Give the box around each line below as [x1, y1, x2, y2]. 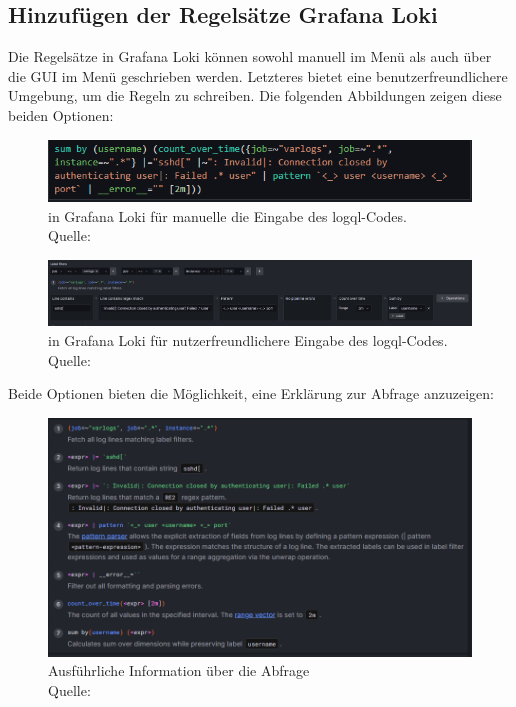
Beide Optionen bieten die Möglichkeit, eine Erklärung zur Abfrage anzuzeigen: [8, 383, 494, 404]
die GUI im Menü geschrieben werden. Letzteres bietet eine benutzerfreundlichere [8, 65, 508, 86]
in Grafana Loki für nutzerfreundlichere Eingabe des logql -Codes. [48, 330, 448, 351]
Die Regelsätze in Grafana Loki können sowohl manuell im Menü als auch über [8, 46, 492, 67]
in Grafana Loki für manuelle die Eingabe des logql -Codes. [48, 205, 407, 226]
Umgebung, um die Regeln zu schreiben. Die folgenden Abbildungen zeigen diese [8, 85, 502, 106]
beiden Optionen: [8, 104, 114, 125]
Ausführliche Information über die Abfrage [48, 660, 310, 681]
